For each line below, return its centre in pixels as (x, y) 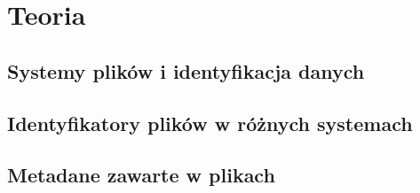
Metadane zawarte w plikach (141, 175)
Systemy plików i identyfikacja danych (186, 70)
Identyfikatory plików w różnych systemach (210, 123)
